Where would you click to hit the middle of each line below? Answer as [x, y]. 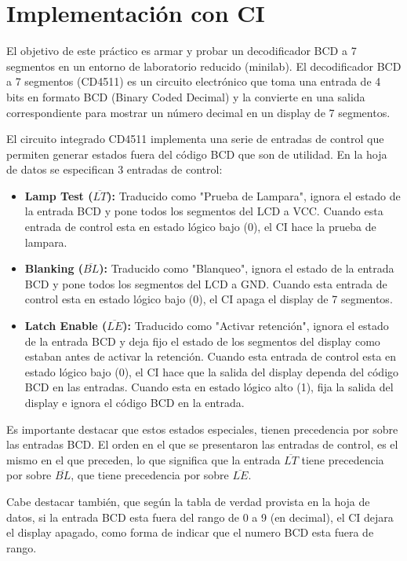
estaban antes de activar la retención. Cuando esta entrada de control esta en [211, 356]
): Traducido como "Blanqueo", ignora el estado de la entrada [247, 268]
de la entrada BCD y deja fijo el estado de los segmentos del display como [202, 341]
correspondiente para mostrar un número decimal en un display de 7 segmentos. [198, 112]
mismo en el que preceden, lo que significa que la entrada [144, 459]
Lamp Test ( [59, 195]
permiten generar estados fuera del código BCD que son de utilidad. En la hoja [197, 154]
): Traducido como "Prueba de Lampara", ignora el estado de [254, 195]
